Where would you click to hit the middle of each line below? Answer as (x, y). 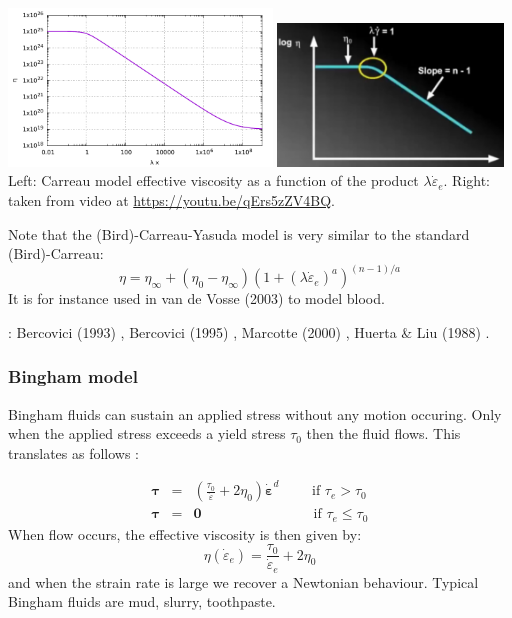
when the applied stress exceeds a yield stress (147, 433)
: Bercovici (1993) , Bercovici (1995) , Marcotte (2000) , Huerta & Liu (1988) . (249, 331)
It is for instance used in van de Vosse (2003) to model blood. (196, 298)
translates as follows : (74, 452)
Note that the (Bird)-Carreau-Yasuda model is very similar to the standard (239, 233)
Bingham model (73, 376)
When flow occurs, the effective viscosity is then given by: (185, 533)
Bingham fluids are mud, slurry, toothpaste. (142, 601)
